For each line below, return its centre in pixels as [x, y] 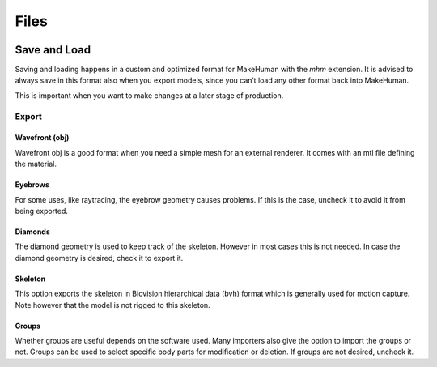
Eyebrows [32, 185]
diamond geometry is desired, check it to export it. [99, 258]
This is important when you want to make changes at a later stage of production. [149, 95]
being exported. [42, 211]
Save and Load [53, 50]
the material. [36, 164]
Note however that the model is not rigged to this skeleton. [112, 305]
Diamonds [32, 232]
